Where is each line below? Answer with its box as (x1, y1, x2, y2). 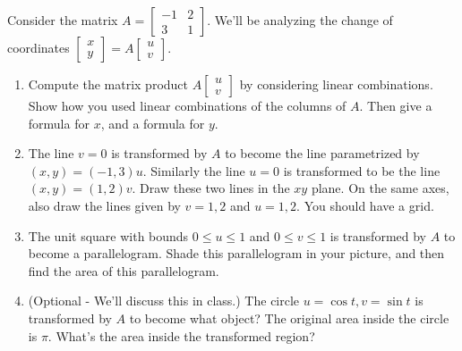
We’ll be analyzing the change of (214, 11, 393, 29)
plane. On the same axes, (311, 179, 449, 197)
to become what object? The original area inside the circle (129, 308, 449, 327)
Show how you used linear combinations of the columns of (28, 96, 346, 114)
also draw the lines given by (28, 196, 181, 214)
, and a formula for (100, 113, 205, 132)
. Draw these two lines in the (132, 179, 290, 197)
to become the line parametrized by (225, 144, 420, 163)
